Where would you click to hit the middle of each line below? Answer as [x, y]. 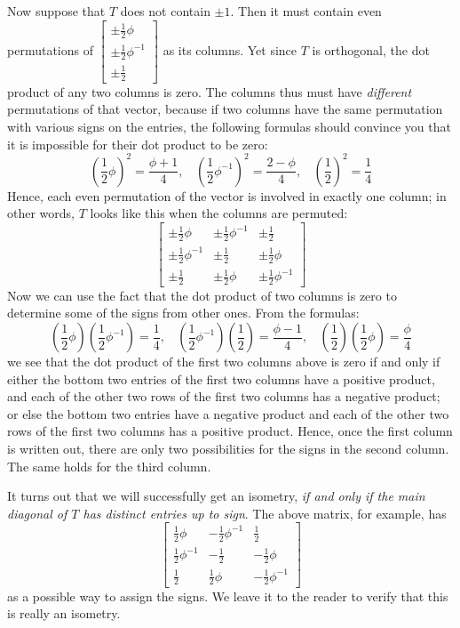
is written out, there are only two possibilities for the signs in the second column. [228, 449]
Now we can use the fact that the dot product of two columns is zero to [202, 295]
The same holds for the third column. [109, 466]
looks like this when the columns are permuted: [219, 213]
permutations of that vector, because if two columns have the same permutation [225, 109]
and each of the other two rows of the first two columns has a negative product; [224, 396]
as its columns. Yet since [230, 49]
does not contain [165, 11]
